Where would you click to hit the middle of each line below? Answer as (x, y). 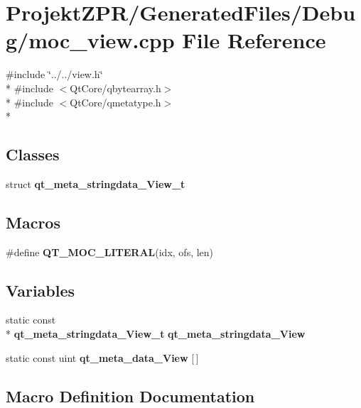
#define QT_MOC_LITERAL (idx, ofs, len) (110, 252)
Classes (33, 154)
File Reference (254, 40)
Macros (33, 222)
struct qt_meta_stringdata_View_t (96, 183)
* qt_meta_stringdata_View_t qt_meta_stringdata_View (156, 334)
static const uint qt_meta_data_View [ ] (102, 357)
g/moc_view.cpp (90, 40)
